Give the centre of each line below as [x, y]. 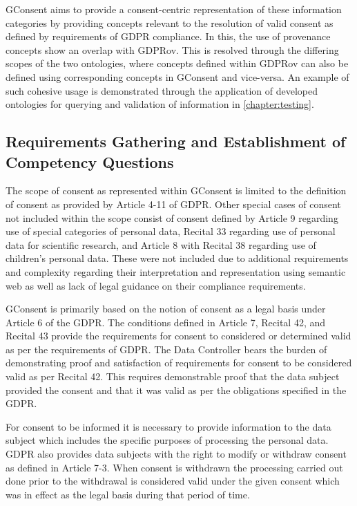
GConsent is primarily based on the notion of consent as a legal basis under [166, 309]
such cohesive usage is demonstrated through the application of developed [162, 90]
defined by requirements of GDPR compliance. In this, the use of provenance [168, 36]
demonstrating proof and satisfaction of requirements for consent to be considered [179, 363]
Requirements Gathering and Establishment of [176, 141]
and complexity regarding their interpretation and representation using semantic [176, 271]
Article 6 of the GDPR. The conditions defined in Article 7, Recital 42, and [166, 322]
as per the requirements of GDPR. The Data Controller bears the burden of [166, 349]
